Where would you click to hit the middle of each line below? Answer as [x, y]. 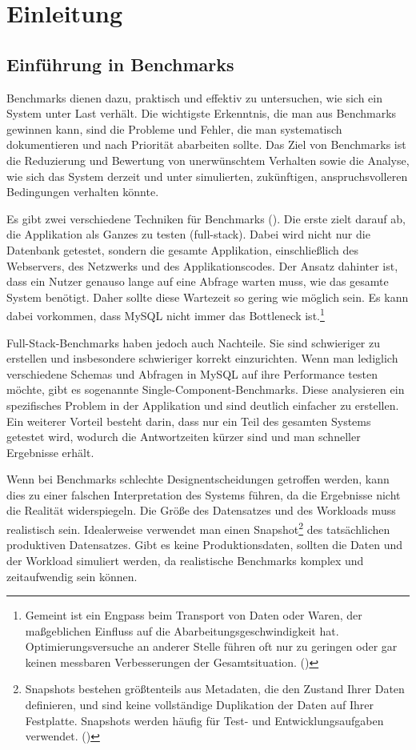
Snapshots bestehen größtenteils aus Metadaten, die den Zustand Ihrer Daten [215, 689]
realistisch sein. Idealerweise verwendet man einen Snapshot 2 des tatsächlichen [198, 528]
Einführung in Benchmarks [120, 64]
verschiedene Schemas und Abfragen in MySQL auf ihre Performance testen [192, 373]
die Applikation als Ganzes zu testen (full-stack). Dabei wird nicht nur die [188, 234]
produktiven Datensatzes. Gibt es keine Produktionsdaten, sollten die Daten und [205, 545]
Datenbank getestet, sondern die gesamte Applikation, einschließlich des [183, 249]
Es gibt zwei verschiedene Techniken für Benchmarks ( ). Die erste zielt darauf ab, [206, 218]
